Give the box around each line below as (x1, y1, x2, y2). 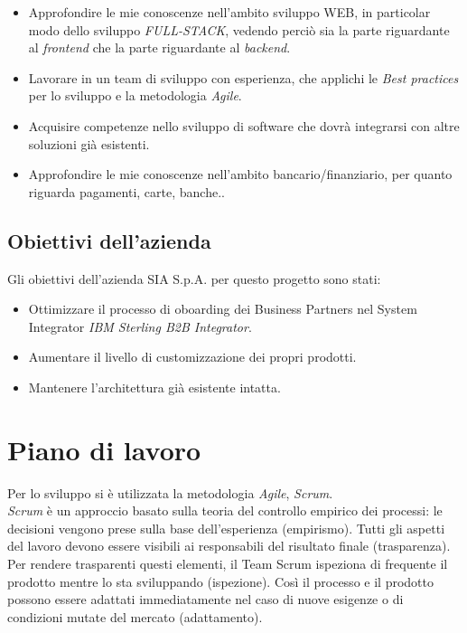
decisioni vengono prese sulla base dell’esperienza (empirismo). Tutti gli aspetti (7, 518, 445, 537)
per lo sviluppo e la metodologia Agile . (28, 86, 242, 105)
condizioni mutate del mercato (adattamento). (7, 607, 263, 626)
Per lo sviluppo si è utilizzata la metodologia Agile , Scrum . (7, 483, 333, 502)
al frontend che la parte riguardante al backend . (28, 38, 291, 57)
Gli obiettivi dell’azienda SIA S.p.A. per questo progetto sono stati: (7, 269, 381, 288)
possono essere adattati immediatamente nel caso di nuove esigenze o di (7, 590, 404, 609)
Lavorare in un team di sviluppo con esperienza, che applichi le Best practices (28, 68, 459, 87)
